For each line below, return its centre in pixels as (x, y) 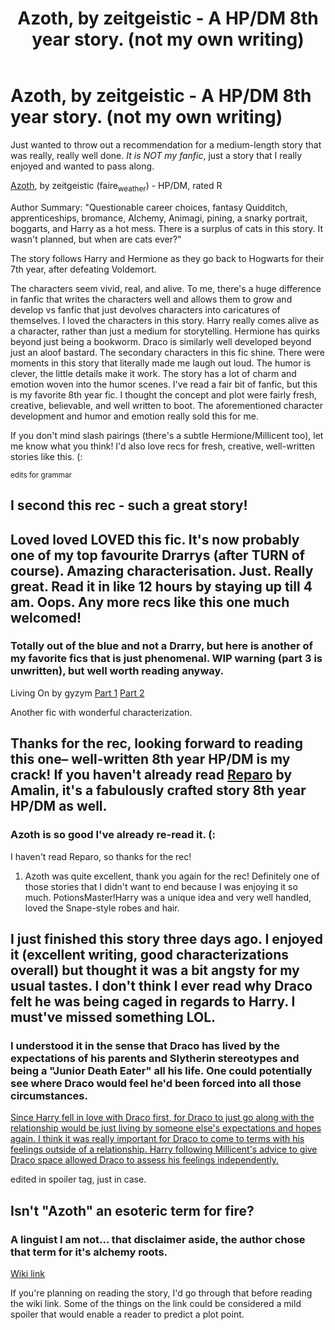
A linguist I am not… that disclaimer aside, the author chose (158, 1239)
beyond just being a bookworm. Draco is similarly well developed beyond (161, 341)
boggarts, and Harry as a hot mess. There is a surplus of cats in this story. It (167, 228)
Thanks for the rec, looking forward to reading (157, 743)
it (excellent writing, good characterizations (150, 954)
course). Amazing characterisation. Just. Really (162, 570)
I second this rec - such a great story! (129, 505)
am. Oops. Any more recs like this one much (150, 602)
